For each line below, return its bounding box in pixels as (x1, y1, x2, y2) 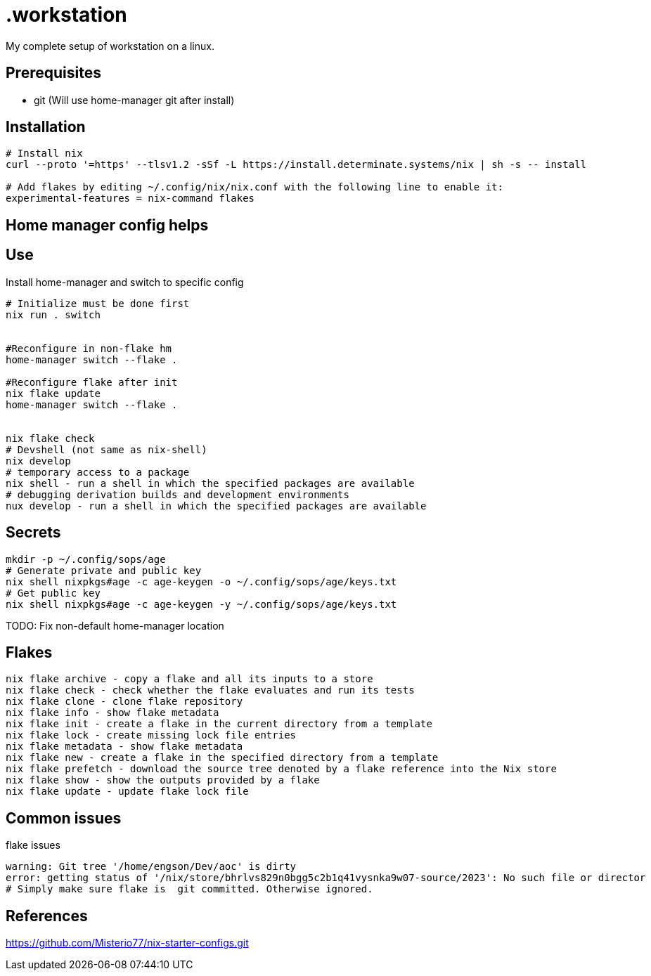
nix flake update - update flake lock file (6, 786, 249, 798)
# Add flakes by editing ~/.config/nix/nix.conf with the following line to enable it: (6, 181, 504, 193)
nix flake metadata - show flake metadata (6, 741, 243, 753)
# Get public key (6, 587, 101, 599)
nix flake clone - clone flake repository (6, 696, 243, 708)
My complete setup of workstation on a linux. (6, 39, 214, 52)
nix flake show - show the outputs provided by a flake (6, 774, 320, 786)
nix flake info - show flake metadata (6, 707, 219, 719)
